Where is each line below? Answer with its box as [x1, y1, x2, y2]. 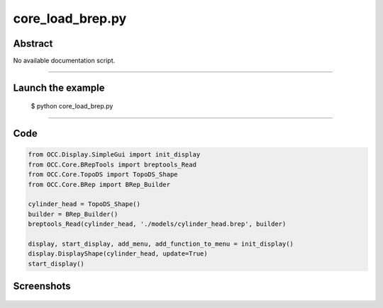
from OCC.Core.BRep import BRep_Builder [28, 181, 170, 188]
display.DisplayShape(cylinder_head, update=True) [28, 250, 209, 258]
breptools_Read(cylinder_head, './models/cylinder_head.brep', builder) [28, 220, 287, 228]
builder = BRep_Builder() [28, 210, 118, 218]
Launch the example [13, 81, 105, 93]
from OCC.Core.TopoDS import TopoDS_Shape [28, 171, 178, 178]
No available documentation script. [13, 57, 116, 65]
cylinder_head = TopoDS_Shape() [28, 200, 141, 208]
